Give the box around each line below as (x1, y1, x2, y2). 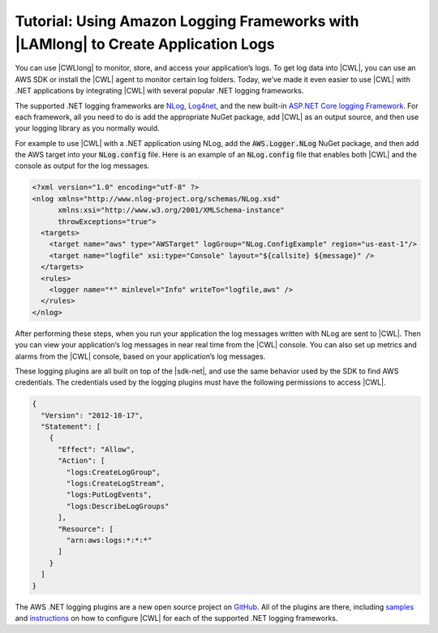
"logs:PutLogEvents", (66, 490, 152, 499)
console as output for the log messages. (15, 161, 150, 170)
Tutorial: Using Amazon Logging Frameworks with (15, 12, 359, 30)
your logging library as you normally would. (15, 123, 160, 133)
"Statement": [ (41, 422, 101, 432)
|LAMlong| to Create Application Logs (15, 35, 275, 53)
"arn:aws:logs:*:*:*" (66, 536, 152, 545)
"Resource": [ (58, 524, 114, 533)
